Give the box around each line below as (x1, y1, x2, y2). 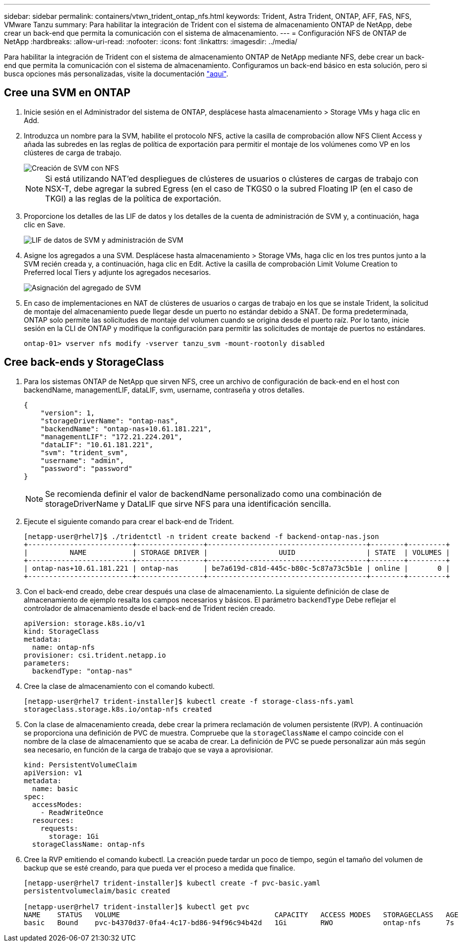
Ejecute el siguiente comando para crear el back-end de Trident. (24, 517, 234, 526)
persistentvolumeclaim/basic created (24, 886, 171, 895)
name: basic (32, 784, 78, 793)
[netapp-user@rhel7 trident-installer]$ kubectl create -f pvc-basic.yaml (24, 878, 321, 887)
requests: (40, 824, 78, 832)
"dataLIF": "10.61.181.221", (40, 440, 154, 449)
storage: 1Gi (49, 832, 99, 840)
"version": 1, (40, 408, 95, 417)
